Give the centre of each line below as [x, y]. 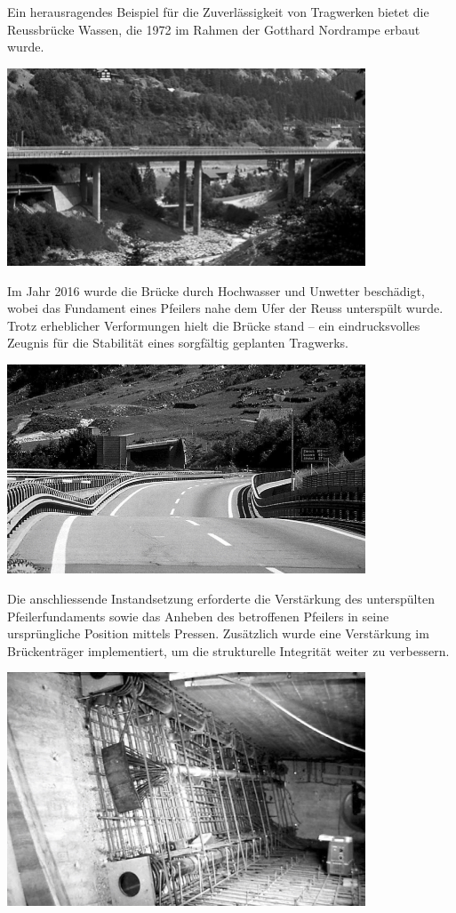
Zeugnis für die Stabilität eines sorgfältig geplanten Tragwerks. [178, 343]
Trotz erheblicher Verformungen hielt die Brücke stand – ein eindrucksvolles [214, 325]
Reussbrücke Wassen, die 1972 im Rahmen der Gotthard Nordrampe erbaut [214, 29]
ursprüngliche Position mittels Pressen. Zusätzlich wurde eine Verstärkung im [218, 633]
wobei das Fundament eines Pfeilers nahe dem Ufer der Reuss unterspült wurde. [225, 308]
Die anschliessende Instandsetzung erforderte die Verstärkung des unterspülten [221, 598]
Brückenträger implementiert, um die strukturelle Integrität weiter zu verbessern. [228, 650]
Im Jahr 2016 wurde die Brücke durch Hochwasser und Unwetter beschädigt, [216, 290]
